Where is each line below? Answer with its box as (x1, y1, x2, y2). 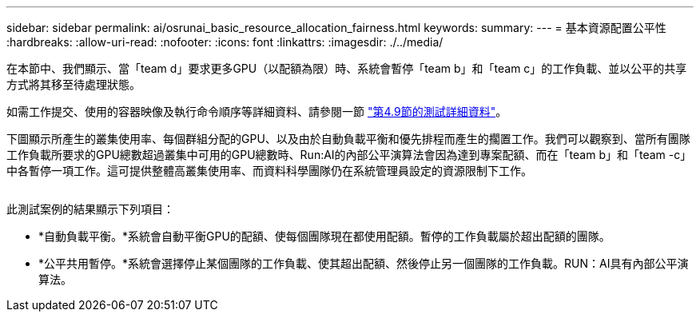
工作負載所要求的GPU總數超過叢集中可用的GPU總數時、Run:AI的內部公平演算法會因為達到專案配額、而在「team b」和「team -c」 (6, 148, 692, 161)
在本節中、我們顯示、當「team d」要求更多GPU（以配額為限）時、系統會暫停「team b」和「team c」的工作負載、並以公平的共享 (6, 62, 687, 75)
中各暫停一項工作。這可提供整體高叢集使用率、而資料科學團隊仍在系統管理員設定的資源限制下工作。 (6, 164, 532, 177)
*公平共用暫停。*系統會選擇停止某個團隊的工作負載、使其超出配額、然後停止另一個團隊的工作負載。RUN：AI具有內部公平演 (38, 256, 689, 270)
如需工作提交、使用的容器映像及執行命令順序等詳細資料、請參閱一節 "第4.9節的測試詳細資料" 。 (6, 105, 507, 118)
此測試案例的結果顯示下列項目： (6, 202, 174, 216)
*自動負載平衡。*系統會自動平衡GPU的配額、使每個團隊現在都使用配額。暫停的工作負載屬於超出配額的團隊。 (38, 229, 611, 243)
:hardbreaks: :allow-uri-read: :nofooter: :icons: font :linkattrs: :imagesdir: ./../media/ (6, 35, 443, 49)
